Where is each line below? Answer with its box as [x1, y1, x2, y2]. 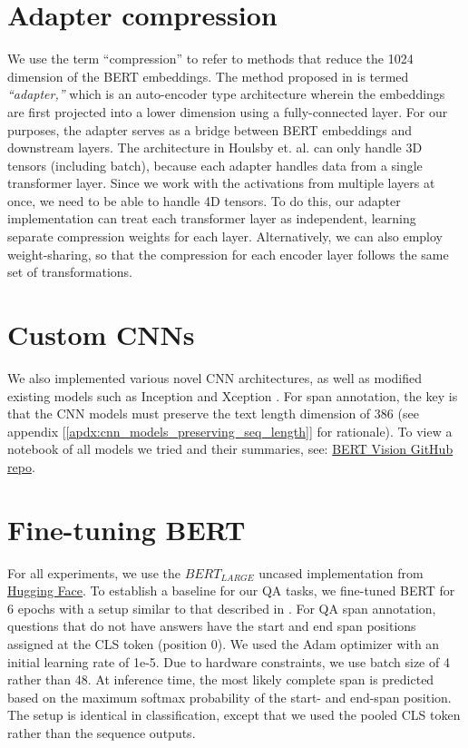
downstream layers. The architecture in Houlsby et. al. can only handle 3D [7, 138, 423, 157]
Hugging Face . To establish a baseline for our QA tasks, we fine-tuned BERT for [7, 581, 455, 600]
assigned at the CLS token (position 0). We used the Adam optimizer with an [7, 635, 440, 654]
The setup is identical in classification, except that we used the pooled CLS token [7, 705, 461, 724]
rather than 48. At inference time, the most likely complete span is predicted [7, 670, 434, 689]
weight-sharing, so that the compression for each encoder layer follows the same [7, 244, 449, 263]
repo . [7, 457, 35, 476]
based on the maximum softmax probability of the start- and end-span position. [7, 687, 452, 706]
